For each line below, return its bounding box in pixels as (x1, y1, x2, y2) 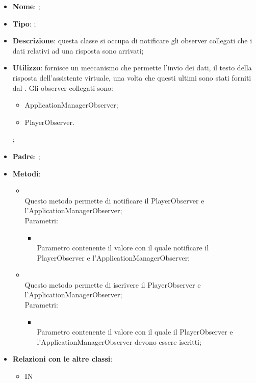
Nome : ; (12, 1, 40, 11)
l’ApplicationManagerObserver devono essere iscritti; (37, 336, 201, 347)
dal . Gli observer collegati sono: (12, 82, 113, 93)
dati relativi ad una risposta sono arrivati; (12, 45, 144, 56)
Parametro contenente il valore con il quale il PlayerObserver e (37, 326, 233, 337)
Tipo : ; (12, 18, 36, 29)
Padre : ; (12, 150, 40, 161)
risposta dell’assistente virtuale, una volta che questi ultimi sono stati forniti (12, 72, 251, 83)
